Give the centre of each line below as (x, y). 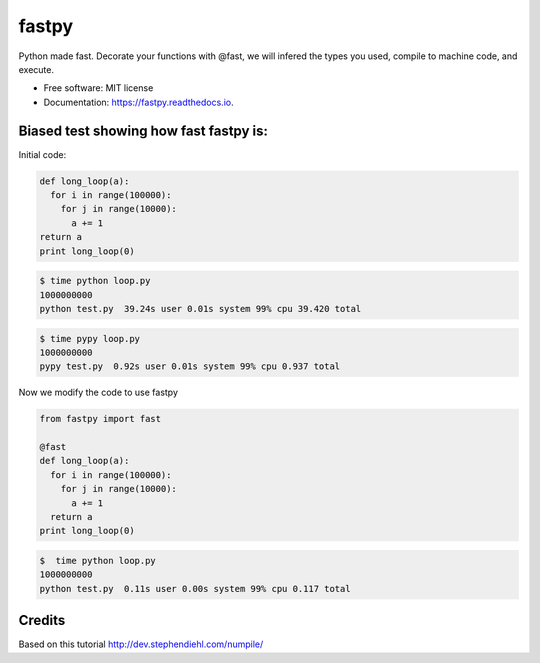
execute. (36, 69)
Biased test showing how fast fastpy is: (143, 130)
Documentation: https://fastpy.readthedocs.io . (138, 102)
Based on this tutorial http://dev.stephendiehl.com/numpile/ (141, 644)
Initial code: (42, 154)
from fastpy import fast (100, 419)
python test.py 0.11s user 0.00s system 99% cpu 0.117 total (195, 588)
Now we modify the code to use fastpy (98, 392)
